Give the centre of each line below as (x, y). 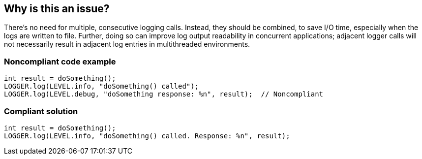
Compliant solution (41, 111)
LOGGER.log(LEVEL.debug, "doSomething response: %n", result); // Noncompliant (164, 94)
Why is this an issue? (57, 9)
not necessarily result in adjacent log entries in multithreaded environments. (127, 44)
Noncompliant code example (60, 61)
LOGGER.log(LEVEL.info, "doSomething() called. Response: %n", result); (147, 136)
